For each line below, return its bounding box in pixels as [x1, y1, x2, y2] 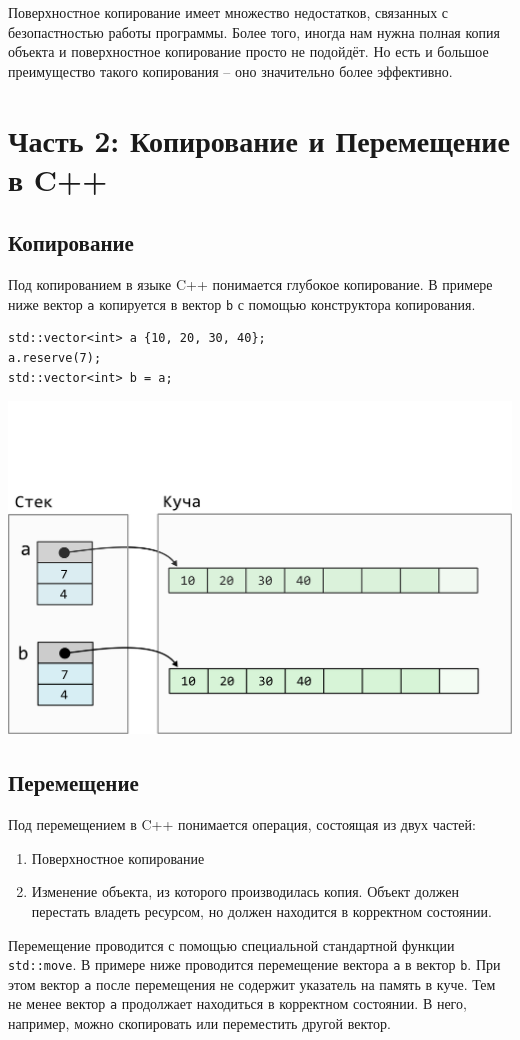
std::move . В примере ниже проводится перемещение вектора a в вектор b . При [8, 954, 501, 975]
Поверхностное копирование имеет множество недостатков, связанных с [8, 2, 449, 22]
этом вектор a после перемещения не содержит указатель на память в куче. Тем [8, 973, 496, 994]
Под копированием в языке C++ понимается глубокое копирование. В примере [8, 274, 493, 295]
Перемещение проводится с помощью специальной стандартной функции [8, 934, 455, 955]
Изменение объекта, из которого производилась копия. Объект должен [31, 881, 459, 902]
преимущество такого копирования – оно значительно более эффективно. [8, 60, 453, 81]
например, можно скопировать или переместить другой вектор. [8, 1013, 391, 1034]
